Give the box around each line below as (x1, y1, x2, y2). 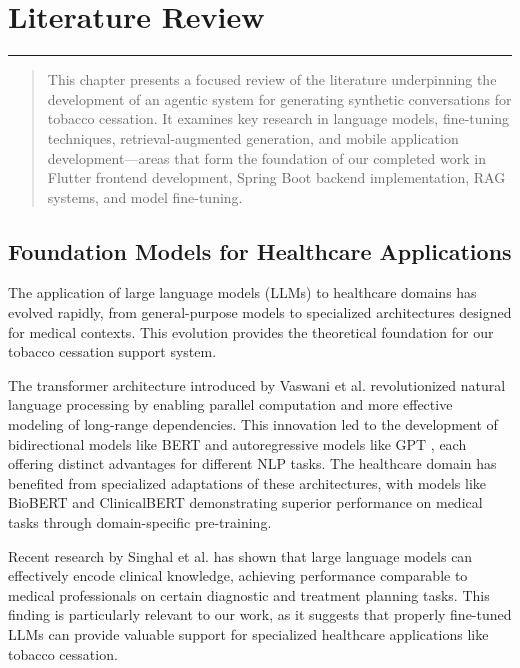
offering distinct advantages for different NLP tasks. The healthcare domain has (8, 453, 497, 474)
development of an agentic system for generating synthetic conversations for (47, 88, 512, 109)
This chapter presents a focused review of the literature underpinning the (47, 69, 497, 90)
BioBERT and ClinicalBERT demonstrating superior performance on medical (8, 492, 483, 513)
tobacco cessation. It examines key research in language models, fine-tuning (47, 108, 510, 129)
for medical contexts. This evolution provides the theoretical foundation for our (8, 321, 494, 342)
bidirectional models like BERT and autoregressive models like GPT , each (8, 433, 467, 454)
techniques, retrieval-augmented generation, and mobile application (47, 127, 459, 148)
